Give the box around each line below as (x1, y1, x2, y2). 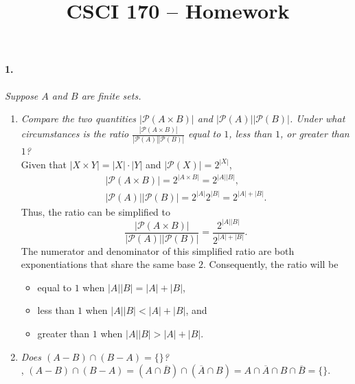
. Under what (289, 111, 345, 126)
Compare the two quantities (21, 111, 137, 126)
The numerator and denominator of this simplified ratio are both (21, 243, 295, 258)
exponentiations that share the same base (21, 257, 196, 271)
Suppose (5, 88, 38, 102)
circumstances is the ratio (21, 126, 129, 141)
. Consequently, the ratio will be (203, 257, 339, 271)
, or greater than (280, 126, 350, 141)
